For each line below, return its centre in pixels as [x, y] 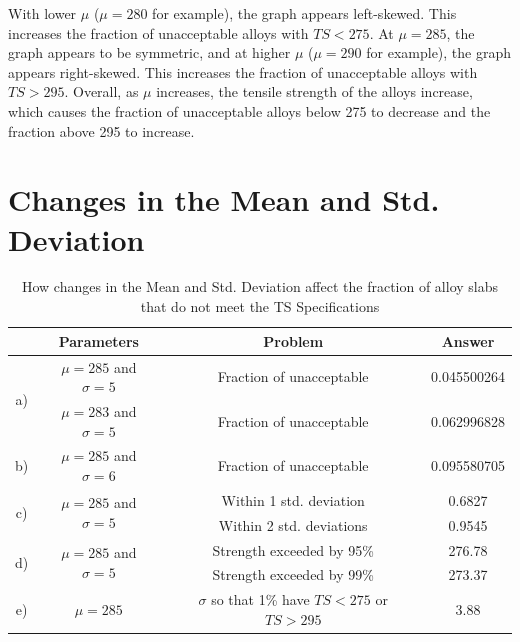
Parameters [98, 340]
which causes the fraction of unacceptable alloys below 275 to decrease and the [249, 110]
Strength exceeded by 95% [293, 549]
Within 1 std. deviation [293, 499]
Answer [468, 340]
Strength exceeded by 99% [293, 574]
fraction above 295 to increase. [101, 130]
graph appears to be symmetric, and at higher [149, 52]
